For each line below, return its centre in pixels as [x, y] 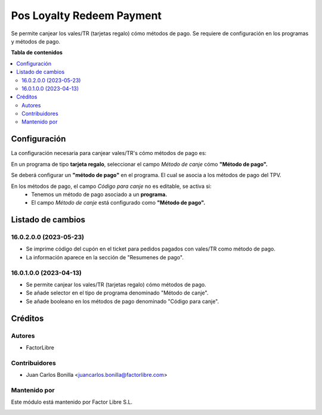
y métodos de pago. [36, 41]
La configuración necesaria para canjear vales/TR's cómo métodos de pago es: [109, 153]
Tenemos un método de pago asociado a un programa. [99, 194]
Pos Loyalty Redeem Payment [86, 16]
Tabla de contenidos [37, 52]
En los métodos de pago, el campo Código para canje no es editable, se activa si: [111, 186]
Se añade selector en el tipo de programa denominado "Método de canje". [117, 293]
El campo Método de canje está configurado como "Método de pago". [118, 203]
